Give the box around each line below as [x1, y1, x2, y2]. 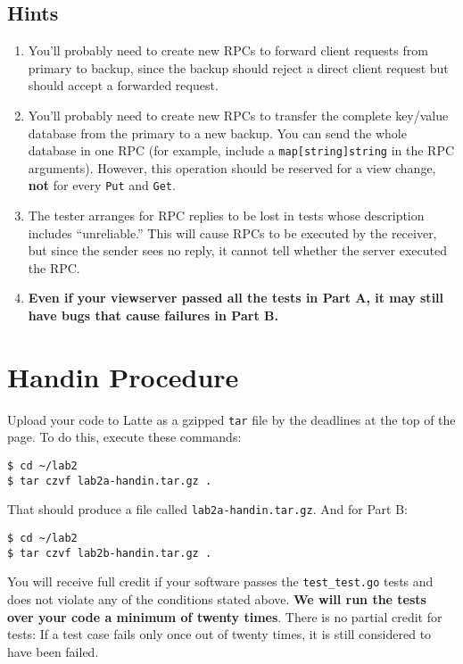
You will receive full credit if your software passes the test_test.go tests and [7, 572, 434, 591]
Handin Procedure [7, 358, 239, 394]
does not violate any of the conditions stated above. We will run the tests [7, 589, 426, 608]
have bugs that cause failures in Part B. [28, 306, 278, 325]
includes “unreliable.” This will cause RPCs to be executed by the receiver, [28, 223, 437, 242]
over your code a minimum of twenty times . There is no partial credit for [7, 607, 442, 626]
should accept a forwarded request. [28, 76, 219, 95]
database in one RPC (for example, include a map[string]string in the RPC [28, 141, 455, 160]
